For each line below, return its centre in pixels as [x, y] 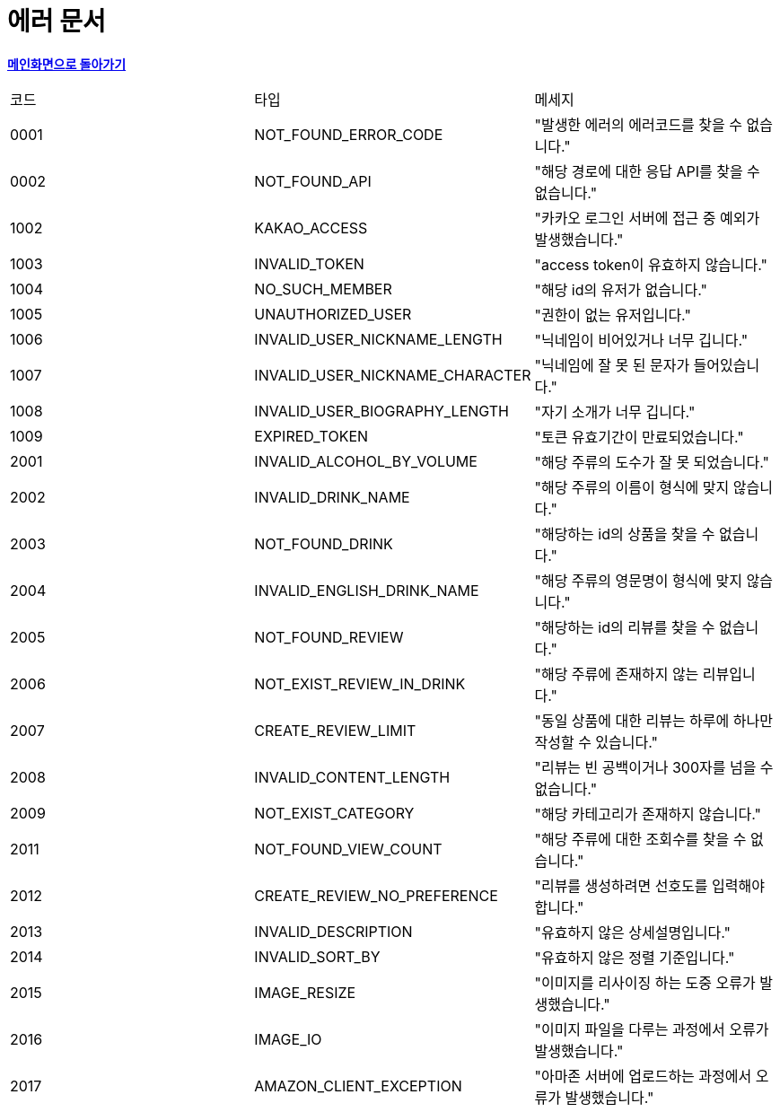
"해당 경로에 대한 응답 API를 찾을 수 [647, 171]
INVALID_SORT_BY [317, 956]
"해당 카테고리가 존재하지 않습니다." [648, 814]
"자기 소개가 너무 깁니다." [615, 412]
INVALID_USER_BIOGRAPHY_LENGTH [381, 411]
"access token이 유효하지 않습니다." [651, 264]
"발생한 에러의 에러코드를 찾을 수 [639, 124]
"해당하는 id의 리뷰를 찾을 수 [625, 627]
